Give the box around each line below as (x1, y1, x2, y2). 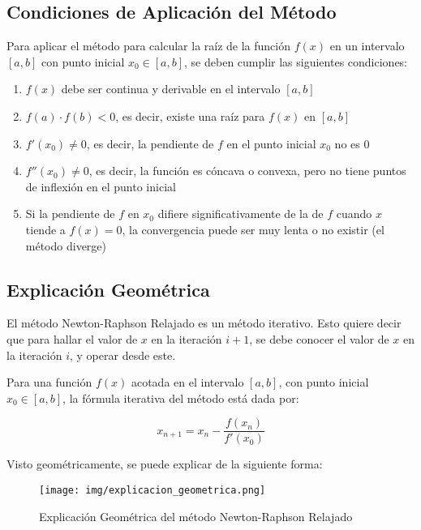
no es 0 (334, 135, 370, 152)
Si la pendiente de (25, 205, 115, 222)
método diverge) (25, 237, 107, 254)
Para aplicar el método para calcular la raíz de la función (6, 37, 291, 54)
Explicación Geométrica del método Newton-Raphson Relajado (39, 507, 353, 524)
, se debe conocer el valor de (249, 330, 389, 347)
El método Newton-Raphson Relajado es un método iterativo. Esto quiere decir (6, 314, 402, 331)
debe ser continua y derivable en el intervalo (61, 80, 281, 97)
